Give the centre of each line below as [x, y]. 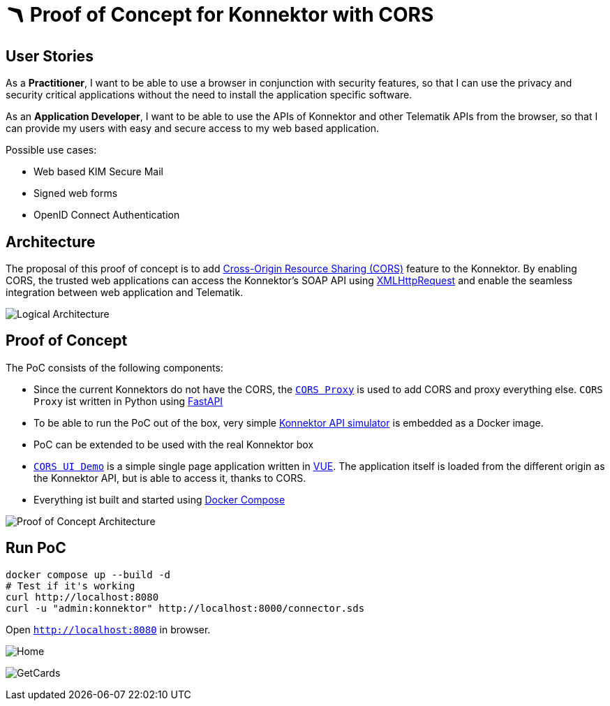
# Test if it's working [70, 586]
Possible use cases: [51, 150]
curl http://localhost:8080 [82, 597]
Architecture [51, 242]
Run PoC [36, 548]
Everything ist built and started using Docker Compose [159, 499]
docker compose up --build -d [88, 574]
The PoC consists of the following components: [114, 367]
